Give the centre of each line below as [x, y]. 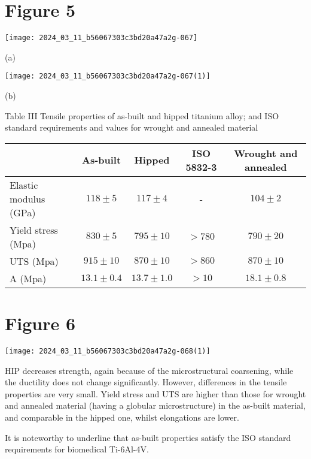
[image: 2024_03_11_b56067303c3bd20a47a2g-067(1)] [108, 76]
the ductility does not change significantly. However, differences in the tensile [146, 382]
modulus [28, 198]
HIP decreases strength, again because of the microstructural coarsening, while [149, 370]
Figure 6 [40, 323]
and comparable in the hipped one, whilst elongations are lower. [122, 417]
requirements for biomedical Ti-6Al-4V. [77, 449]
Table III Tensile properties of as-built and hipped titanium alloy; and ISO [142, 115]
